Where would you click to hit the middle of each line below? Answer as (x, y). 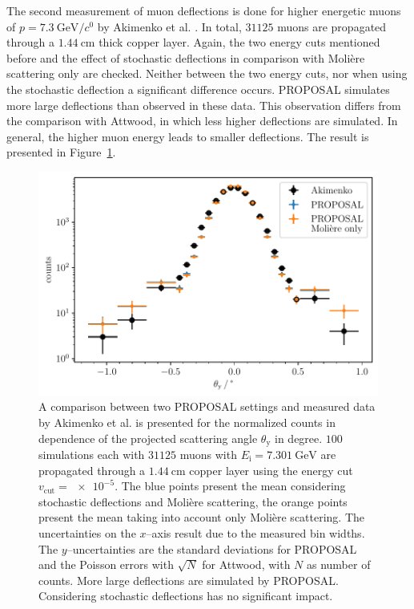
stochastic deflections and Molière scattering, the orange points (193, 501)
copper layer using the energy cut (271, 470)
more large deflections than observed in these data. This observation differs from (204, 105)
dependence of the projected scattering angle (148, 438)
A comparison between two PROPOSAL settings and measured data (207, 406)
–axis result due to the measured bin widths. (255, 532)
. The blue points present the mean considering (230, 486)
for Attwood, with (246, 564)
